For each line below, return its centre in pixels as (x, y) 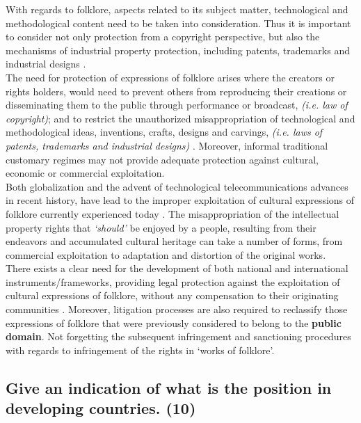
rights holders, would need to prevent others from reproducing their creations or (176, 91)
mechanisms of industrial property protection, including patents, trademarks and (178, 50)
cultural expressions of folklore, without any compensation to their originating (172, 295)
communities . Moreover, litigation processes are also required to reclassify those (177, 309)
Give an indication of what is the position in (169, 387)
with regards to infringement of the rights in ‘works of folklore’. (140, 350)
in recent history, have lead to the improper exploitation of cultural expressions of (180, 200)
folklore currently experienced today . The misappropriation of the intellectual (173, 213)
